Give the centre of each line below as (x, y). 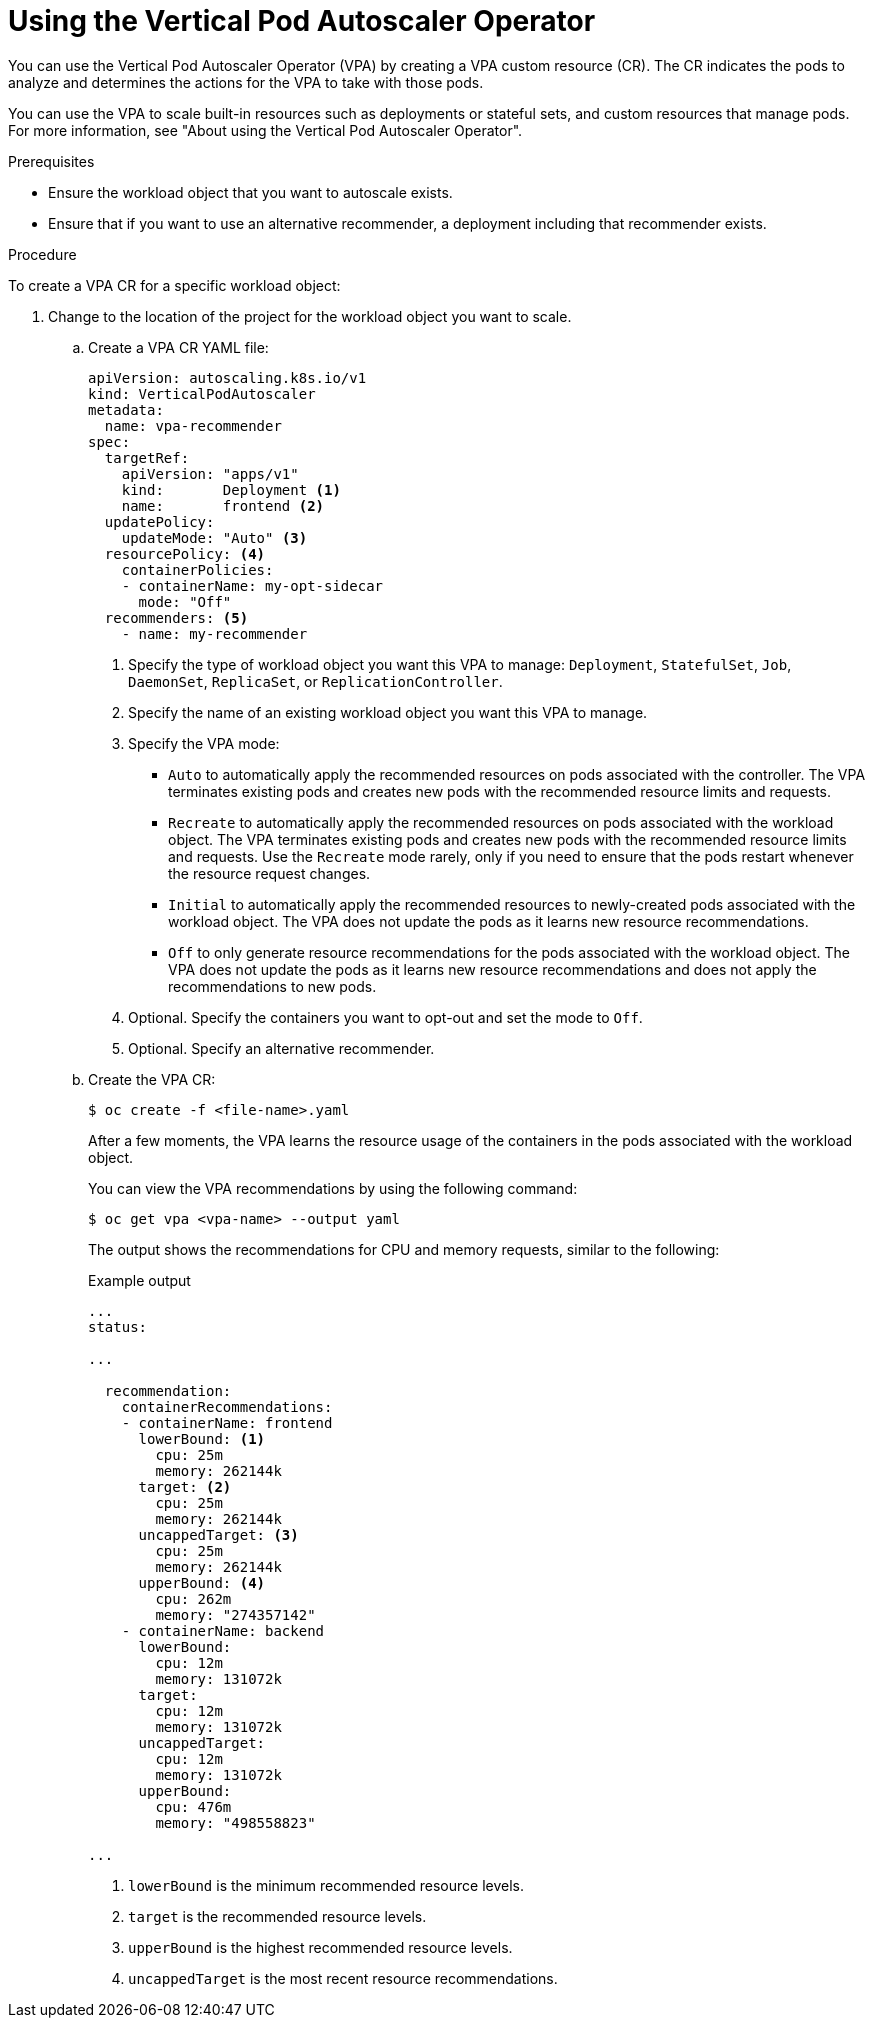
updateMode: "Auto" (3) (214, 537)
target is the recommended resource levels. (277, 1916)
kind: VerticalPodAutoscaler (202, 393)
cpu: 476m (193, 1806)
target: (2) (185, 1486)
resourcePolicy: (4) (185, 553)
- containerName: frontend (227, 1422)
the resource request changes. (269, 873)
